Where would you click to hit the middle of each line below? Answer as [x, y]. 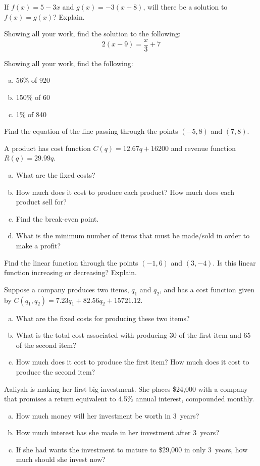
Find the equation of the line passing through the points [91, 131]
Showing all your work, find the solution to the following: [92, 34]
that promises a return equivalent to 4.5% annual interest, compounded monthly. [129, 399]
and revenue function [203, 148]
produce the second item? [56, 371]
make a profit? [38, 245]
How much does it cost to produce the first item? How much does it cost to [133, 362]
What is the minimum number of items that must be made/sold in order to [133, 236]
